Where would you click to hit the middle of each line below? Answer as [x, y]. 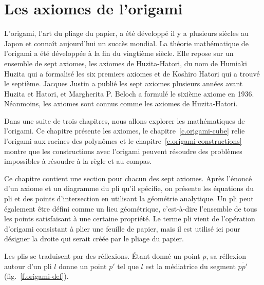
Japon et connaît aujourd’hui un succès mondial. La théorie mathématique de [126, 43]
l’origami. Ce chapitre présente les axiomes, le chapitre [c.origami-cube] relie [125, 131]
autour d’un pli [28, 266]
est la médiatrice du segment [191, 266]
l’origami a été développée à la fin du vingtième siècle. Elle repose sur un [119, 53]
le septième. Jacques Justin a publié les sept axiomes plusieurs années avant [124, 83]
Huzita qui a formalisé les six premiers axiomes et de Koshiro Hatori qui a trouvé [132, 73]
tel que [128, 266]
